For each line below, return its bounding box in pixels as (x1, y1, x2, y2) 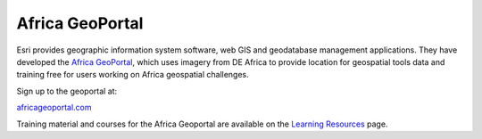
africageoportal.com (16, 102, 93, 113)
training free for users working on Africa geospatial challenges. (16, 69, 249, 80)
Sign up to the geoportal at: (16, 86, 118, 96)
